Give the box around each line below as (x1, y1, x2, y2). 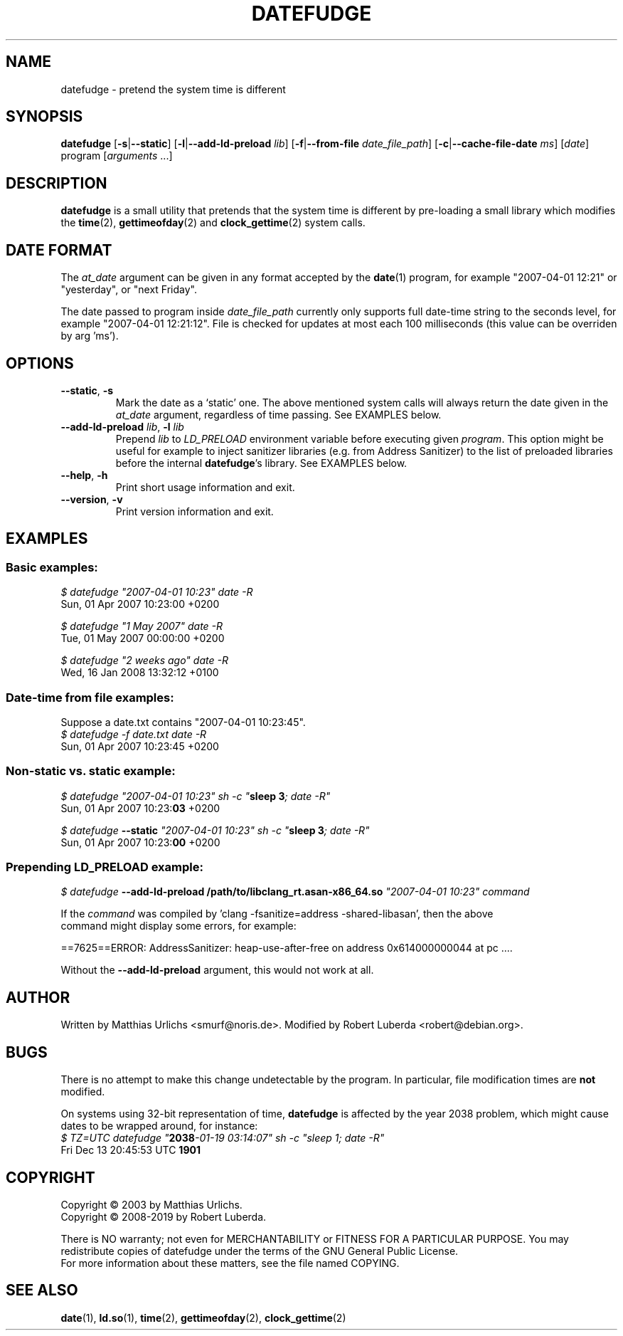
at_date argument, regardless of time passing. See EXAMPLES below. (115, 408, 442, 421)
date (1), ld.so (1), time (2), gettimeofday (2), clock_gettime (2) (60, 1311, 346, 1324)
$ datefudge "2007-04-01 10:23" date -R (60, 586, 253, 599)
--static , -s (60, 384, 114, 396)
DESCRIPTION (6, 174, 107, 192)
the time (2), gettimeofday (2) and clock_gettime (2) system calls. (60, 216, 366, 229)
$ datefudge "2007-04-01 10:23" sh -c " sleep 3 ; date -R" (60, 789, 331, 802)
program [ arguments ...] (60, 149, 173, 162)
